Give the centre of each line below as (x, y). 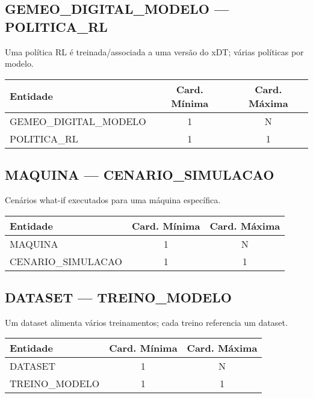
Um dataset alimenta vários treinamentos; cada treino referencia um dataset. (146, 322)
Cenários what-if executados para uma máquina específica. (113, 199)
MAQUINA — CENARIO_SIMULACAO (140, 175)
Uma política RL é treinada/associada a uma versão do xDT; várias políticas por (154, 51)
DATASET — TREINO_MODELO (118, 297)
